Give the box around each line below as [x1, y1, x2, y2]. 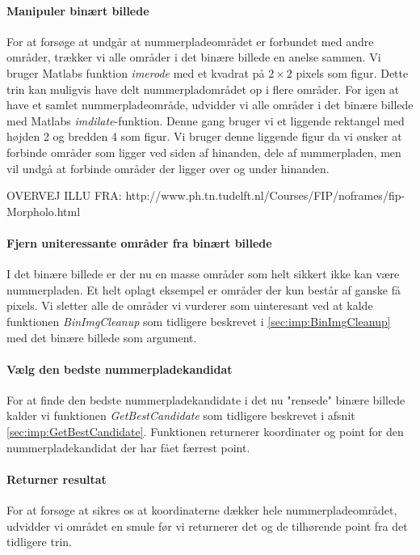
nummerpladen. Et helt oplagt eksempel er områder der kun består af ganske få [6, 281, 401, 298]
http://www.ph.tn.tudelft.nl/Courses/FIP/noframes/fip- [125, 187, 405, 204]
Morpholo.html [6, 202, 81, 219]
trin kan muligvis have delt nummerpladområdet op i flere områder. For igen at [6, 80, 400, 97]
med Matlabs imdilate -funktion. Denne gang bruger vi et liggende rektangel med [6, 112, 405, 129]
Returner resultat [6, 470, 107, 487]
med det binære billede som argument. [6, 328, 197, 345]
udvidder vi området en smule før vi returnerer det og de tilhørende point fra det [6, 517, 408, 534]
